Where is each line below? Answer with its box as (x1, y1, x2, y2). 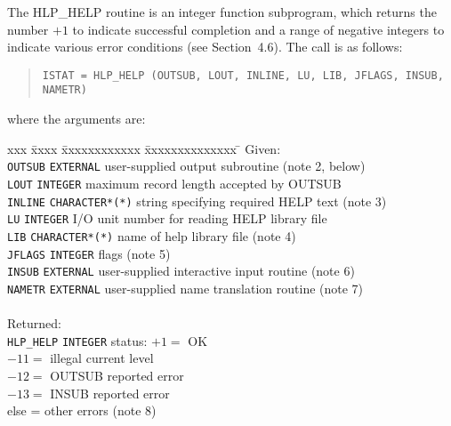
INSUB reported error (50, 383, 170, 402)
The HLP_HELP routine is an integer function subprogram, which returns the (7, 3, 437, 20)
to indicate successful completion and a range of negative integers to (72, 20, 445, 38)
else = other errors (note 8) (7, 401, 157, 420)
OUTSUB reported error (50, 366, 184, 384)
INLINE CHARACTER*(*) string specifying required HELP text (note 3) (7, 191, 387, 210)
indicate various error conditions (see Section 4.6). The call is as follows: (7, 37, 403, 56)
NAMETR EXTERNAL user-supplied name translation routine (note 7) (7, 278, 364, 297)
